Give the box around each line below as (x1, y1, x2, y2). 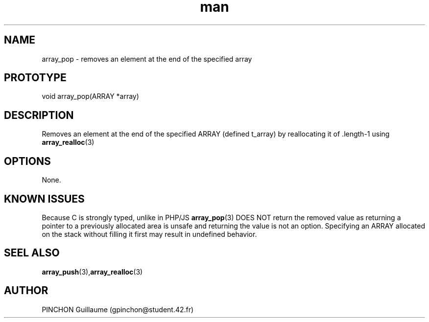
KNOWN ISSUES (4, 192, 85, 205)
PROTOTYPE (4, 71, 67, 84)
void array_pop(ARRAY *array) (42, 92, 139, 101)
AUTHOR (4, 284, 48, 297)
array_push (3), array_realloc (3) (42, 267, 143, 276)
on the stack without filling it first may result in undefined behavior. (42, 230, 257, 238)
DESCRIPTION (4, 109, 74, 121)
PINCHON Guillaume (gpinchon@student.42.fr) (42, 305, 194, 314)
